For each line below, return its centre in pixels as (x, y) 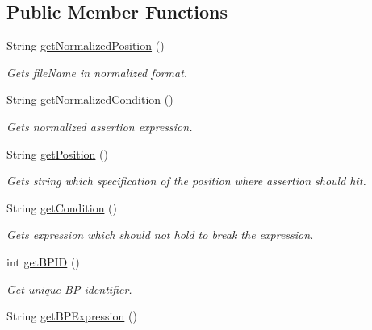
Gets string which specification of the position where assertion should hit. (186, 181)
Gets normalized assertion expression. (100, 126)
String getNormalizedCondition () (90, 99)
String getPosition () (57, 153)
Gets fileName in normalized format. (97, 72)
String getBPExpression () (72, 316)
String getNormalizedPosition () (86, 45)
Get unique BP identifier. (69, 289)
